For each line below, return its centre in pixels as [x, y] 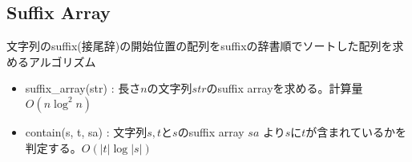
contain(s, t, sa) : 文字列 [86, 131]
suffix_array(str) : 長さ [83, 88]
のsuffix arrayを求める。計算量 [285, 88]
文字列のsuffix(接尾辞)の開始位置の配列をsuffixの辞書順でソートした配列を [200, 46]
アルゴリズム [62, 61]
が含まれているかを [356, 131]
